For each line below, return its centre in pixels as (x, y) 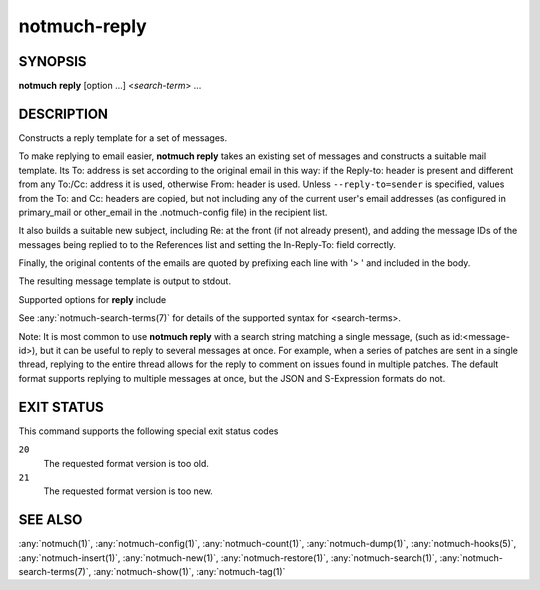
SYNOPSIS (52, 61)
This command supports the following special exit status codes (148, 431)
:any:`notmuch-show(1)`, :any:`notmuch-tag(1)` (189, 571)
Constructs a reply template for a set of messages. (123, 137)
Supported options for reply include (92, 299)
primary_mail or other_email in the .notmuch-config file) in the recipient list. (173, 212)
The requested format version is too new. (128, 491)
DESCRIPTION (63, 113)
